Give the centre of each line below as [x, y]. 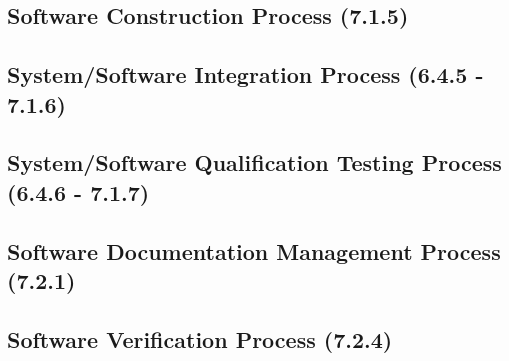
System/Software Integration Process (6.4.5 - [245, 74]
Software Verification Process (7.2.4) [200, 338]
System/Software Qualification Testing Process [254, 162]
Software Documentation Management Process [254, 250]
